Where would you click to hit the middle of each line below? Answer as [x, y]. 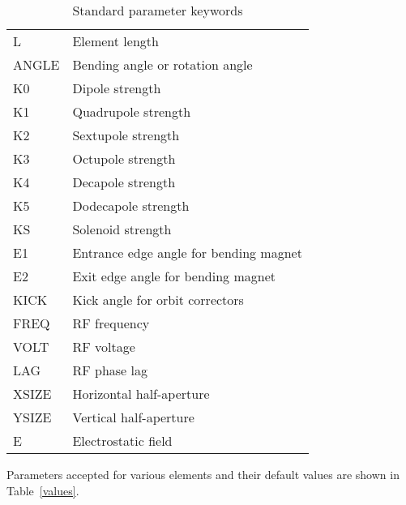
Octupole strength [124, 158]
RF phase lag [110, 370]
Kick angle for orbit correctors [158, 300]
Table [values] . [43, 490]
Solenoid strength [122, 229]
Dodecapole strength [131, 205]
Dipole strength [117, 88]
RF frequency [111, 323]
